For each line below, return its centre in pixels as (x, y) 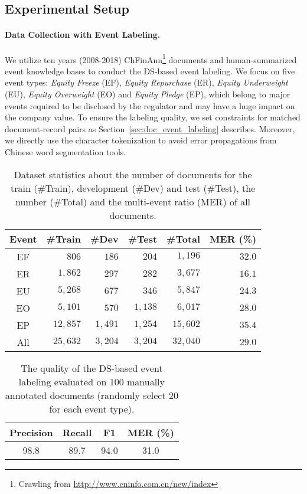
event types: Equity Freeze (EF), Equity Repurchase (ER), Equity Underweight (146, 82)
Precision (31, 432)
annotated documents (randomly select (85, 395)
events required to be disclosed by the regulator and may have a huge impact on (150, 105)
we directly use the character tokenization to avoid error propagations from (141, 140)
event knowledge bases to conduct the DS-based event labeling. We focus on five (150, 71)
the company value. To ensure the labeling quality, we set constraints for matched (153, 117)
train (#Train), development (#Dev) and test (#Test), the (133, 188)
